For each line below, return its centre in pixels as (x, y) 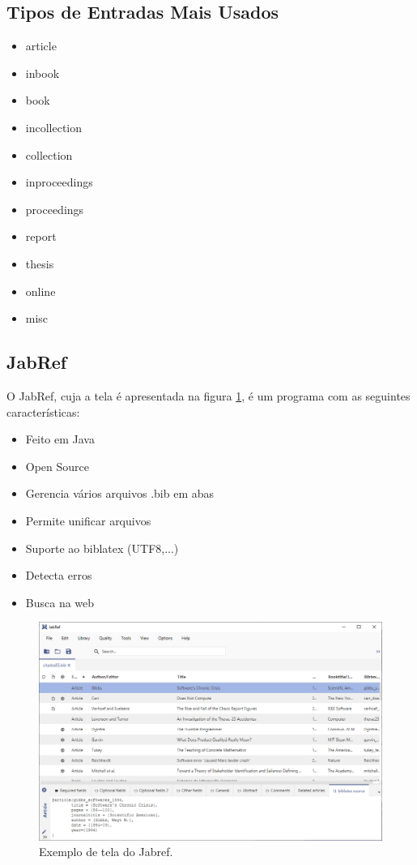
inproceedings (59, 182)
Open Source (57, 466)
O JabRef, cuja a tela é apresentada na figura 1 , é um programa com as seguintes (208, 395)
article (41, 46)
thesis (40, 263)
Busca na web (60, 602)
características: (43, 411)
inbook (43, 73)
